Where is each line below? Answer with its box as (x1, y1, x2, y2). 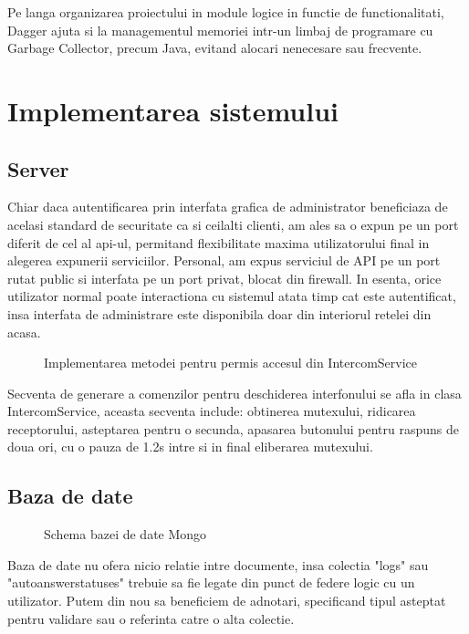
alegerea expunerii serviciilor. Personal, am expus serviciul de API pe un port (7, 251, 441, 270)
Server (7, 154, 69, 182)
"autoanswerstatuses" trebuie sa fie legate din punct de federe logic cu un (7, 573, 415, 592)
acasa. (7, 322, 41, 341)
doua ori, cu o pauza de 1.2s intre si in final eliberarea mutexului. (7, 437, 373, 456)
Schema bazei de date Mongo (44, 525, 207, 544)
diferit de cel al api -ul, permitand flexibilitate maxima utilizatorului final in (7, 233, 430, 252)
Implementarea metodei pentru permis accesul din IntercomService (44, 353, 418, 372)
